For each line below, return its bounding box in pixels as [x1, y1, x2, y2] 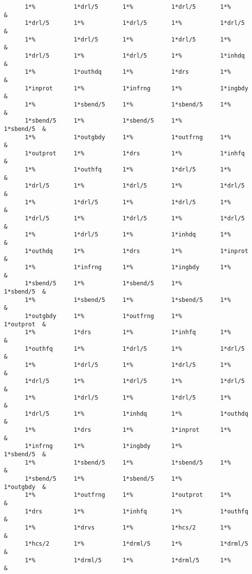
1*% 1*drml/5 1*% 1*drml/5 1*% [24, 556, 231, 564]
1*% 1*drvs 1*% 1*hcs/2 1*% [24, 524, 231, 531]
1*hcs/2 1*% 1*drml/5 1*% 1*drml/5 [24, 540, 249, 548]
